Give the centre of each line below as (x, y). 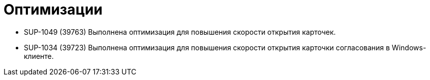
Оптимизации (53, 10)
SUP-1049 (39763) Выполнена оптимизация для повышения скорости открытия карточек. (180, 32)
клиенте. (39, 56)
